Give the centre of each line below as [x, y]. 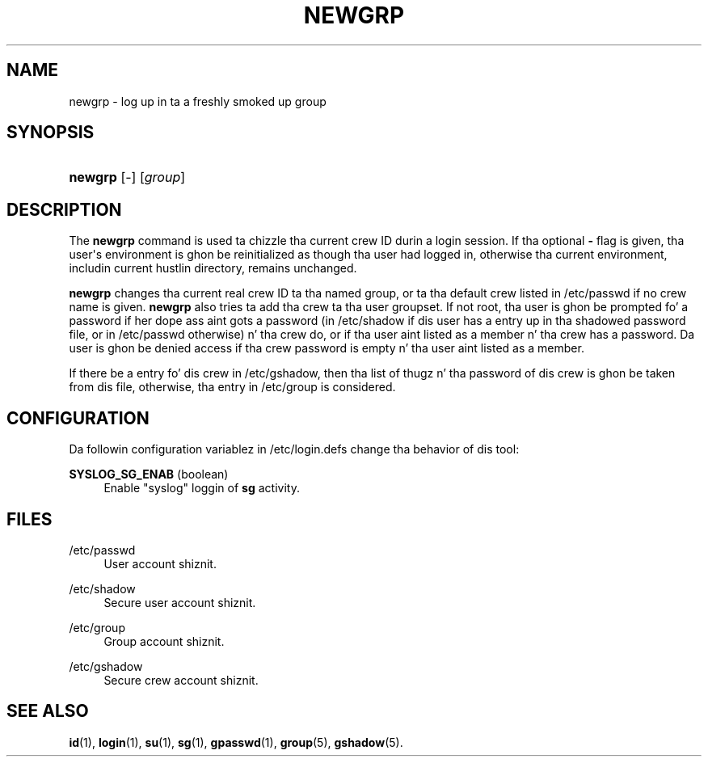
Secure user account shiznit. [180, 602]
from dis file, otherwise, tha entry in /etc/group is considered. [232, 387]
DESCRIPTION [64, 209]
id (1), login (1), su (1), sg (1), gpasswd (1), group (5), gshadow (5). [236, 742]
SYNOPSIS [51, 133]
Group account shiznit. [164, 641]
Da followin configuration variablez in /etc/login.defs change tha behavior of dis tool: [294, 449]
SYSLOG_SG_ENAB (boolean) [149, 474]
